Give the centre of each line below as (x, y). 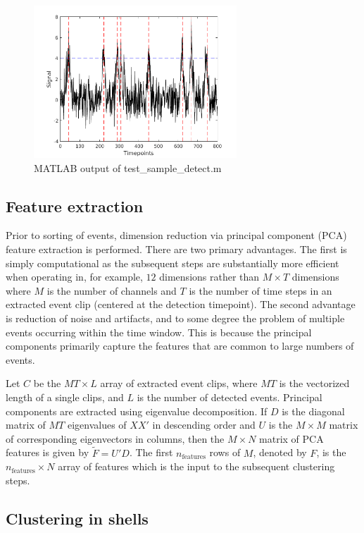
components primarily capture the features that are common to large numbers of (180, 346)
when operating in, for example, (74, 277)
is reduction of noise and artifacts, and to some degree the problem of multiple (175, 318)
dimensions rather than (209, 277)
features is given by (48, 452)
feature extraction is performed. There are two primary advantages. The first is (176, 249)
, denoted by (280, 452)
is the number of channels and (112, 290)
